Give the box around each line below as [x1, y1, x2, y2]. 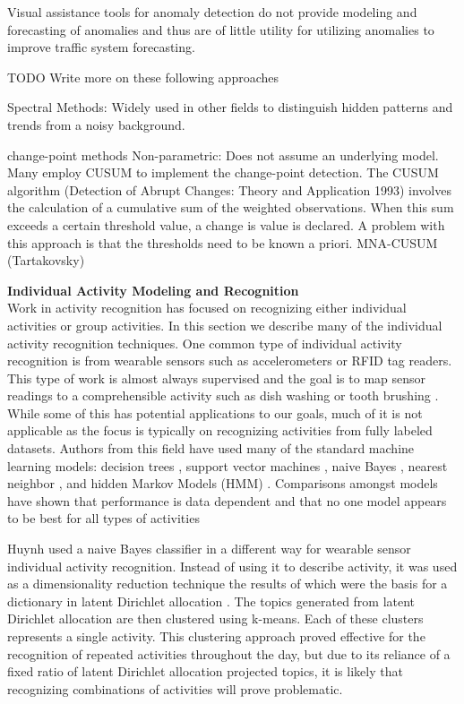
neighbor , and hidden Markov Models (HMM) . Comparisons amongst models [7, 474, 438, 493]
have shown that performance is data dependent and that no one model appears [7, 491, 447, 510]
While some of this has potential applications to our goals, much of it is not [7, 403, 423, 422]
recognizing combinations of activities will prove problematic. [7, 679, 343, 698]
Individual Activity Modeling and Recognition [7, 280, 299, 299]
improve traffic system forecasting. [7, 38, 195, 56]
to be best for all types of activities [7, 509, 200, 528]
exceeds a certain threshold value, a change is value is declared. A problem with [7, 215, 445, 234]
